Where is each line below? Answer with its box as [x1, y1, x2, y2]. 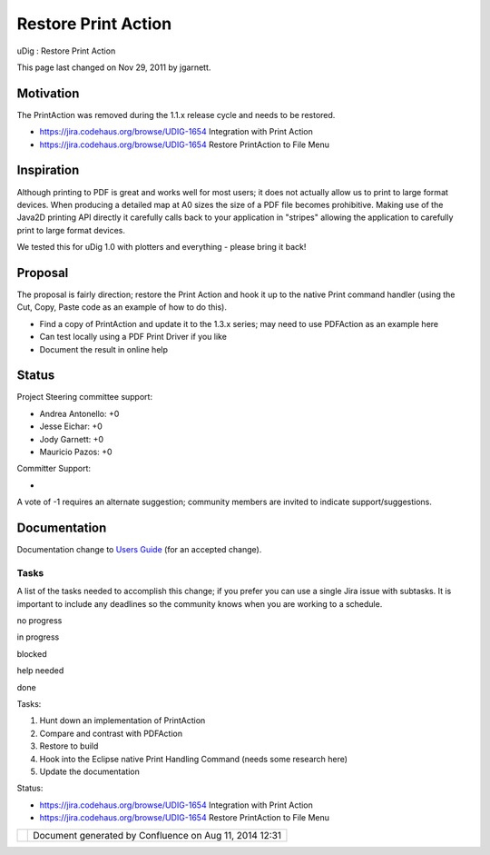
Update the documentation [39, 766, 141, 777]
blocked [16, 648, 47, 659]
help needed [16, 665, 64, 676]
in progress [16, 631, 60, 642]
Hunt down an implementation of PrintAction [39, 715, 206, 726]
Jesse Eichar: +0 [39, 421, 103, 432]
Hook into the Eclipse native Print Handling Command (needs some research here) [39, 753, 348, 764]
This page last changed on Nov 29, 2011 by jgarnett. [16, 62, 211, 73]
